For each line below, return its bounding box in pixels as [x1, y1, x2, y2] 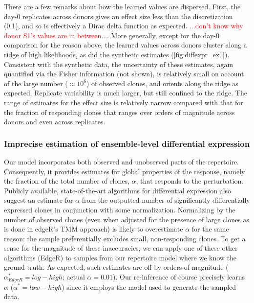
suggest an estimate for [4, 195, 73, 205]
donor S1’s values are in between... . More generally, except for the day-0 [4, 30, 219, 40]
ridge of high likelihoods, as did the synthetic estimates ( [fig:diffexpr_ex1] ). [4, 49, 230, 59]
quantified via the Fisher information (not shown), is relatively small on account [4, 69, 244, 79]
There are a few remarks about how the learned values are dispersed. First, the [4, 1, 241, 11]
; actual [62, 272, 85, 282]
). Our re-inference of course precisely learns [113, 272, 245, 282]
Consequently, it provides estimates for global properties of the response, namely [4, 166, 245, 176]
